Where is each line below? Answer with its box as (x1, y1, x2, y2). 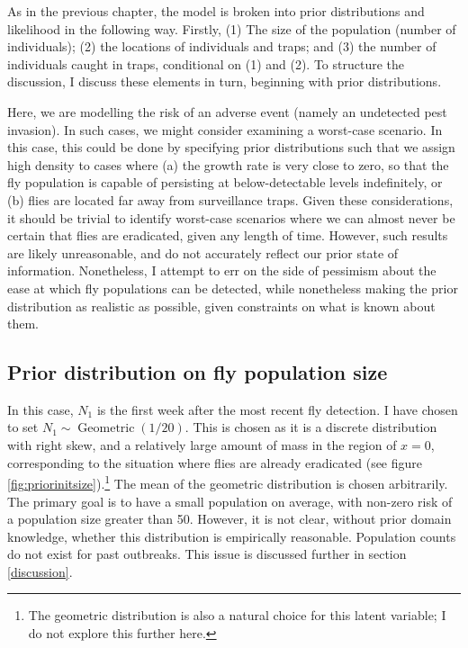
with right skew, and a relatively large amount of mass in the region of (7, 436, 397, 454)
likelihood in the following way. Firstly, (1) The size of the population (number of (7, 19, 456, 38)
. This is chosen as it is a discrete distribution (184, 418, 437, 436)
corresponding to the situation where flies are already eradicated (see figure (7, 453, 423, 472)
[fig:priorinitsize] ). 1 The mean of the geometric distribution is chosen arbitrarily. (7, 472, 448, 492)
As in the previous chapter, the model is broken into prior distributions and (7, 2, 425, 20)
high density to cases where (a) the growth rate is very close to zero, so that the (7, 155, 449, 174)
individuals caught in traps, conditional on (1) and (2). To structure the (7, 54, 405, 73)
